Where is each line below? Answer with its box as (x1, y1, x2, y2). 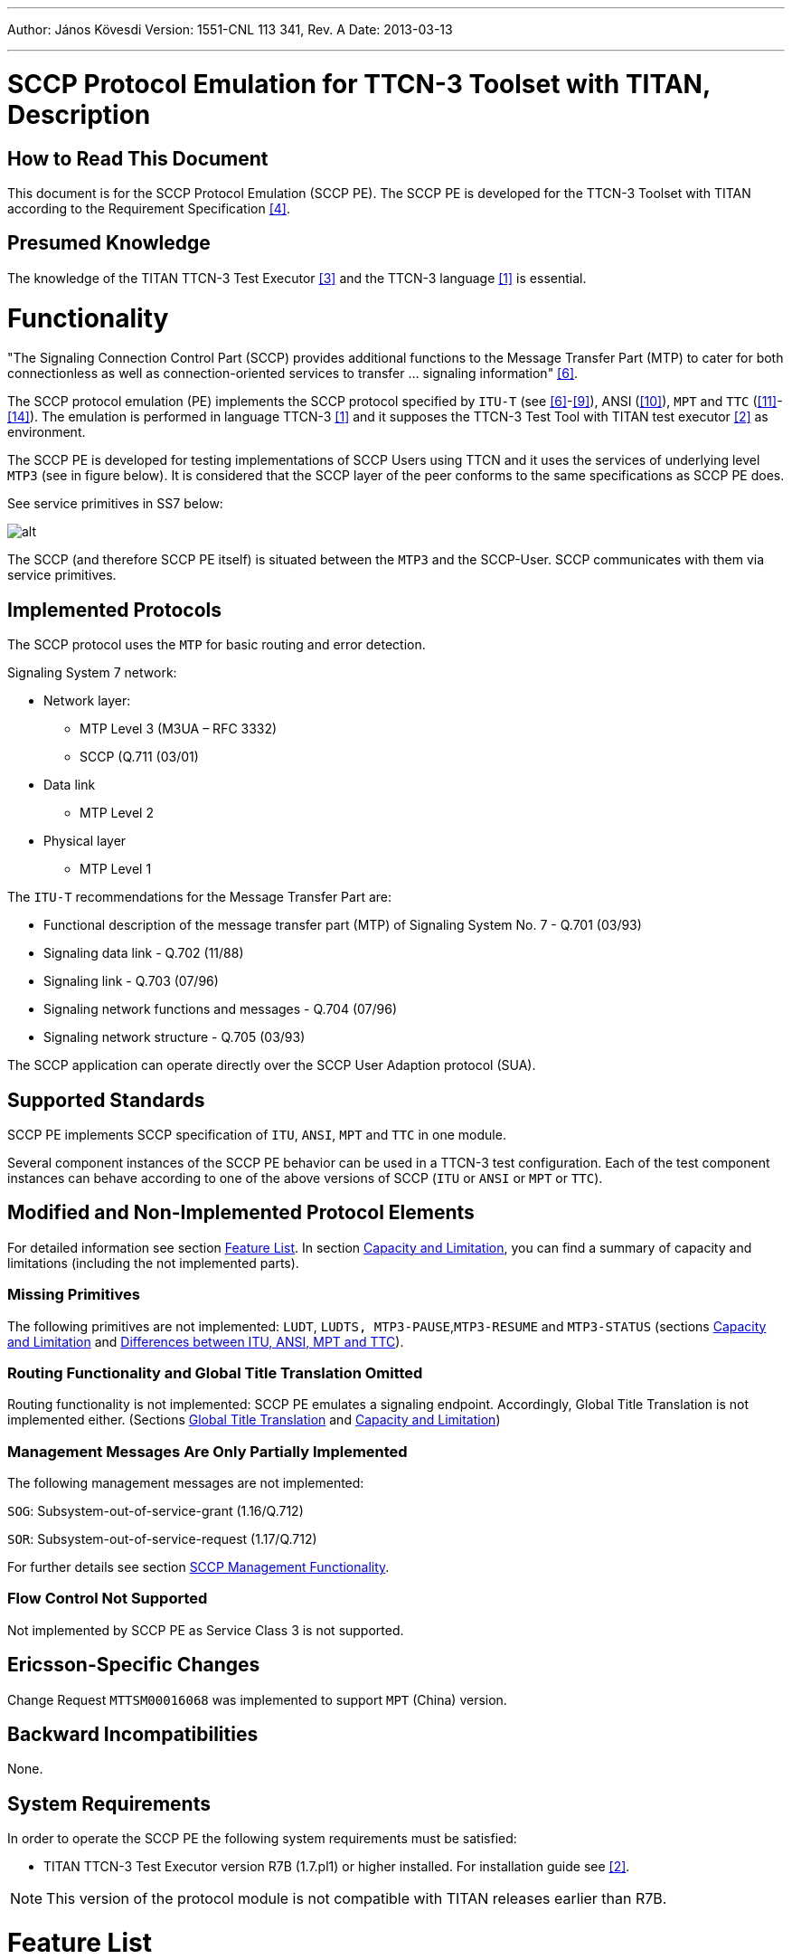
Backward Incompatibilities (7, 1723, 259, 1746)
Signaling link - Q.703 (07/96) (43, 973, 219, 989)
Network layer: (43, 693, 131, 709)
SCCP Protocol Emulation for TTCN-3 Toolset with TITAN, (7, 68, 711, 99)
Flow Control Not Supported (7, 1589, 208, 1608)
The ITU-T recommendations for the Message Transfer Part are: (7, 889, 392, 905)
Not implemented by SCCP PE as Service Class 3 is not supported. (7, 1622, 404, 1638)
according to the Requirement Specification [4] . (7, 200, 290, 216)
